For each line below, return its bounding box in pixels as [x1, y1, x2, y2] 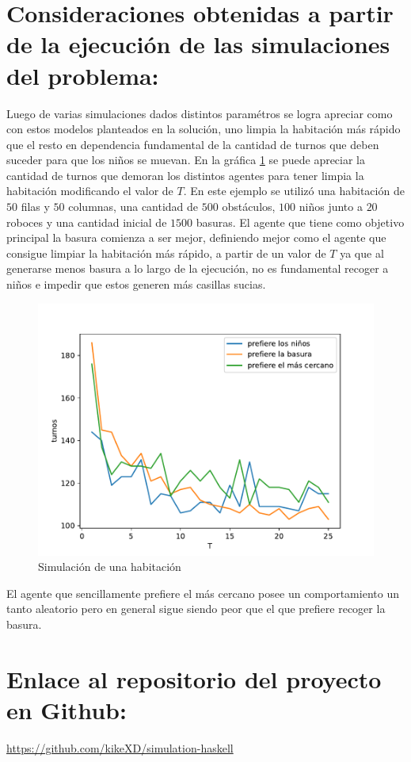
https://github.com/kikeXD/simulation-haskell [6, 739, 234, 756]
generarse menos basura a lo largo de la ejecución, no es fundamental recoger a [6, 260, 389, 277]
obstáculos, [222, 198, 276, 215]
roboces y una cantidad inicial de [6, 213, 167, 230]
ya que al [340, 244, 384, 261]
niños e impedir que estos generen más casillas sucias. [6, 276, 266, 293]
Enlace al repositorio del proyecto [6, 662, 382, 695]
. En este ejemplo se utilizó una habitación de [183, 182, 405, 199]
